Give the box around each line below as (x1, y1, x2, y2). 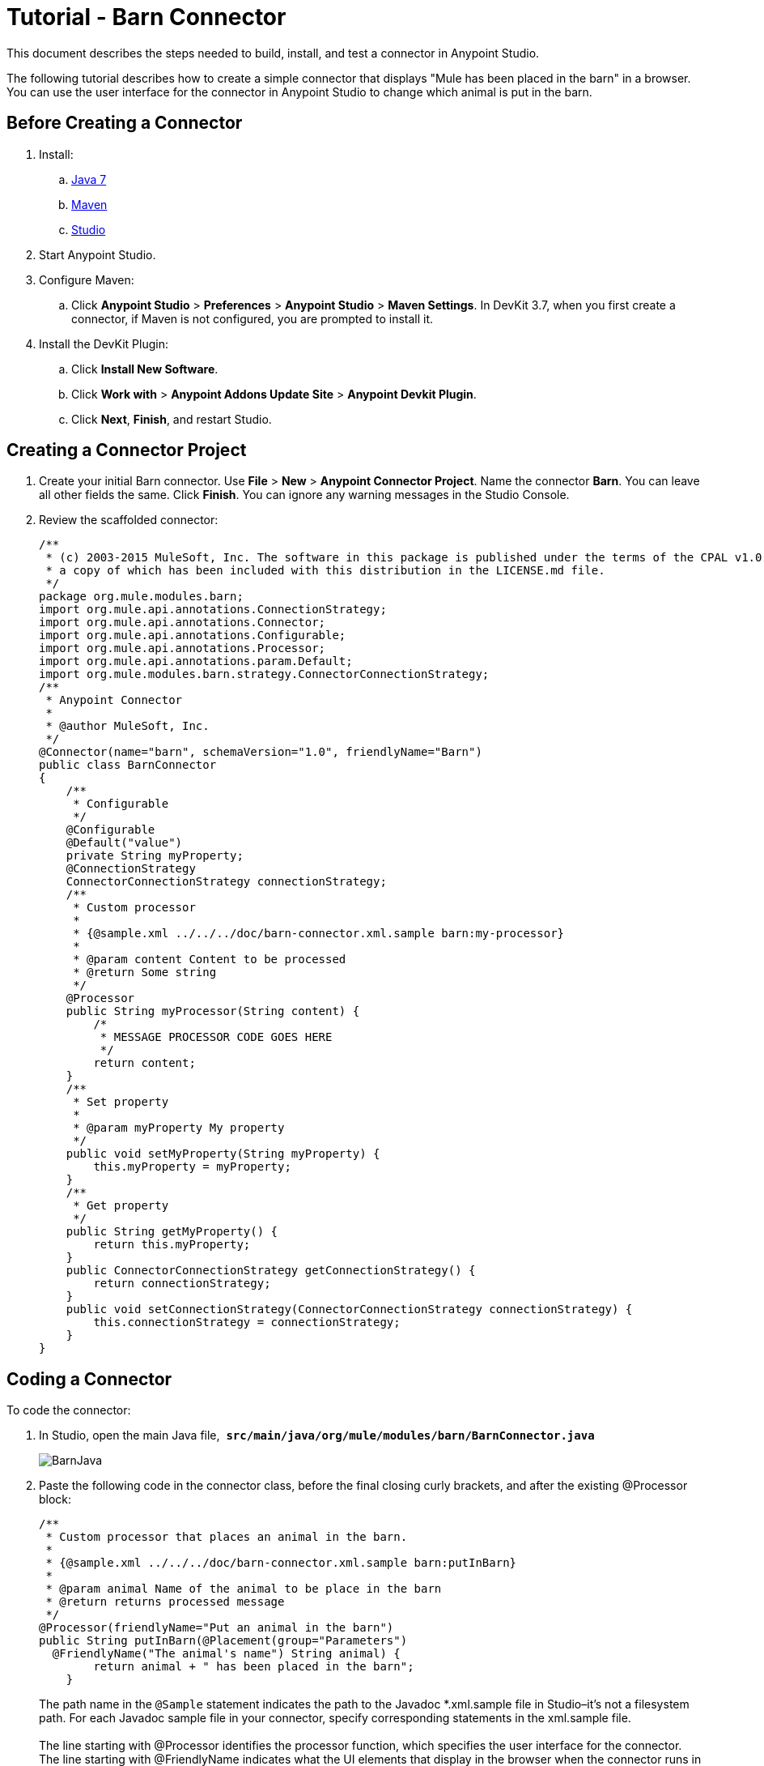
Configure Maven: (39, 272, 134, 287)
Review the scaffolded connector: (39, 513, 219, 527)
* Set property (73, 1095, 169, 1109)
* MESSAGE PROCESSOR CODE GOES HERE (100, 1030, 333, 1044)
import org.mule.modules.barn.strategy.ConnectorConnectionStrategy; (39, 668, 490, 681)
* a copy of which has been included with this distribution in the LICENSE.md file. (45, 564, 605, 578)
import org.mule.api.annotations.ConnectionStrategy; (39, 603, 387, 616)
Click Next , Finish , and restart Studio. (71, 412, 272, 426)
